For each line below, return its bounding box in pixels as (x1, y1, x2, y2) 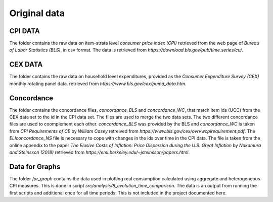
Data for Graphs (9, 162, 61, 171)
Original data (9, 8, 65, 19)
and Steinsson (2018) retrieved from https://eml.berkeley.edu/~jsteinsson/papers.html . (9, 149, 190, 155)
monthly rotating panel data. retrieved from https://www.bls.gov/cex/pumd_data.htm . (9, 81, 187, 87)
